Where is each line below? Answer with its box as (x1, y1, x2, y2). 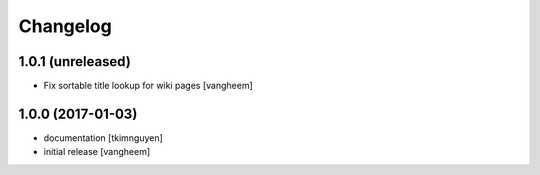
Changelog (18, 15, 112, 37)
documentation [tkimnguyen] (43, 131, 164, 144)
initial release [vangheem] (43, 146, 151, 158)
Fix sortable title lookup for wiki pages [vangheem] (43, 80, 254, 92)
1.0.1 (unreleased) (18, 53, 132, 70)
